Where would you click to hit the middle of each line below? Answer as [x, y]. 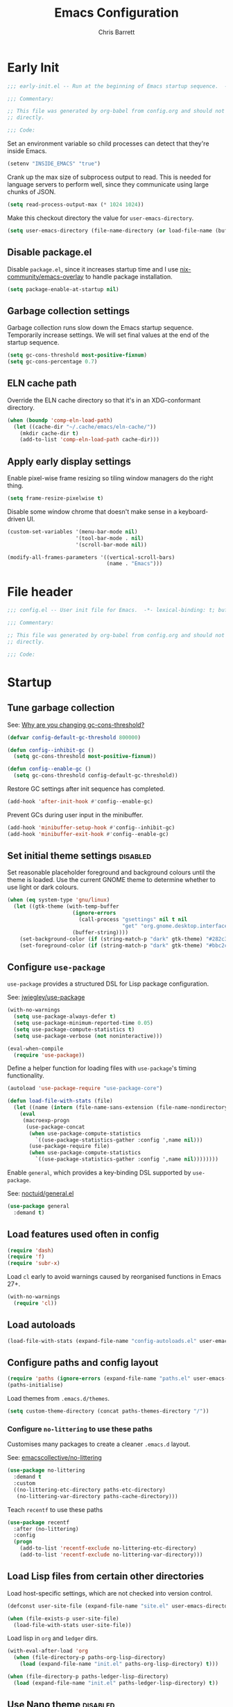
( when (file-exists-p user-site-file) [63, 1619]
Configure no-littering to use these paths [80, 1429]
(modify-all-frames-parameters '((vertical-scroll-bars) [91, 557]
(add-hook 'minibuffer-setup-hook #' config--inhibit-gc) [91, 827]
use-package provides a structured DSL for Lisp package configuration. [108, 984]
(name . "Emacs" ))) [135, 564]
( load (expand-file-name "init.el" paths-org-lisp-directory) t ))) [119, 1664]
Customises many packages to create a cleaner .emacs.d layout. [99, 1444]
